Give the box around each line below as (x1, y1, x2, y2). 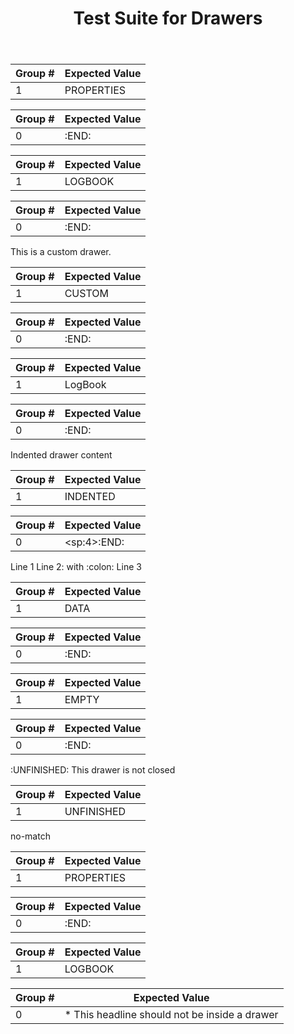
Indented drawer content (10, 449, 113, 461)
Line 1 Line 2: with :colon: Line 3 (10, 561, 142, 573)
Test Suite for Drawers (73, 7, 263, 30)
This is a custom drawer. (10, 246, 112, 258)
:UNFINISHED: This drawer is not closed (10, 764, 176, 776)
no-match (10, 830, 51, 842)
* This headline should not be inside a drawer (64, 1008, 279, 1022)
